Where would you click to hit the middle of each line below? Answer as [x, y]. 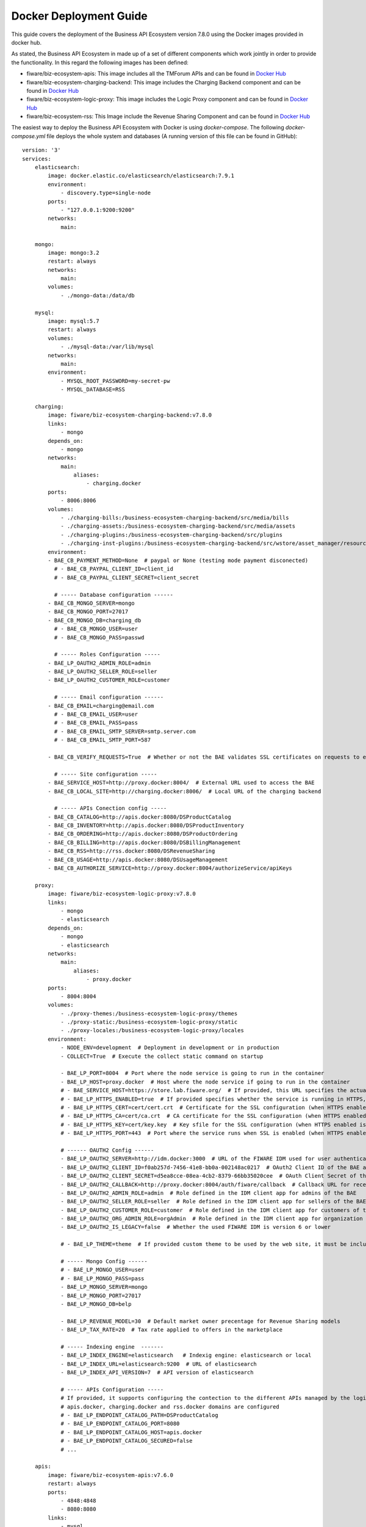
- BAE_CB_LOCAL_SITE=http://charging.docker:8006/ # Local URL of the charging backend [185, 791]
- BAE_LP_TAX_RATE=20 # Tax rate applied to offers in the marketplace [172, 1330]
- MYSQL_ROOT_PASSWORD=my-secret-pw [115, 381]
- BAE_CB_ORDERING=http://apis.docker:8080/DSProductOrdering [143, 834]
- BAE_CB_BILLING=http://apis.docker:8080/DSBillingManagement [144, 842]
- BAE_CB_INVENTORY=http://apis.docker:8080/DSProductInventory [146, 825]
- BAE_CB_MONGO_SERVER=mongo [91, 603]
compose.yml [28, 136]
